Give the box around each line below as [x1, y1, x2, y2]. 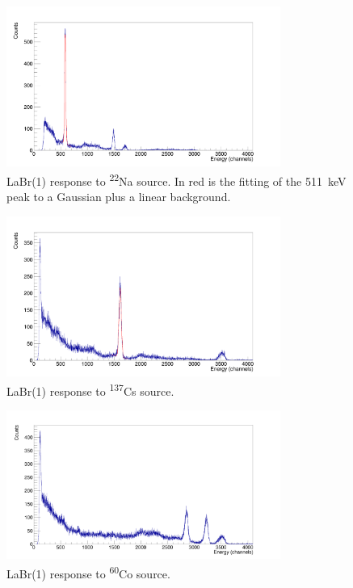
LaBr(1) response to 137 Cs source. [6, 380, 174, 399]
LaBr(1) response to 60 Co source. [6, 562, 170, 582]
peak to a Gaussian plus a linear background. [6, 188, 231, 205]
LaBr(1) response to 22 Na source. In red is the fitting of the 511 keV [6, 170, 347, 189]
